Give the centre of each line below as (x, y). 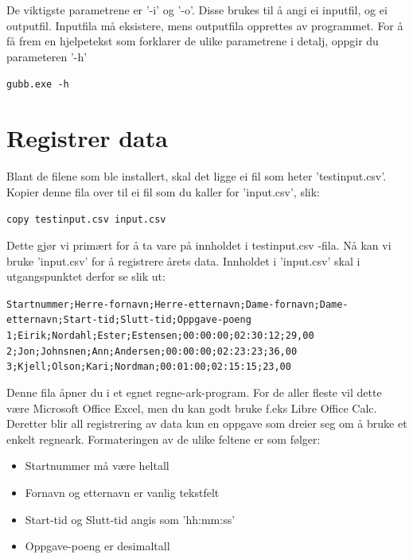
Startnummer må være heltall (97, 466)
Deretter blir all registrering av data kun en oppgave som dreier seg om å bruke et (207, 423)
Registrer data (87, 138)
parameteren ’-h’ (47, 56)
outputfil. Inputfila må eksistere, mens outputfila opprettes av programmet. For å (205, 25)
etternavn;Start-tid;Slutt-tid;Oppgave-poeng (129, 320)
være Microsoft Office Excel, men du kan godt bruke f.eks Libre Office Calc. (192, 408)
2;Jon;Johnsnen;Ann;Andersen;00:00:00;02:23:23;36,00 (152, 351)
